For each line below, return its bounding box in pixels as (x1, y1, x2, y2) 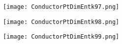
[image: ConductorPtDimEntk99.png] (3, 33, 120, 41)
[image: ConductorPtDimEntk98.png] (3, 18, 120, 25)
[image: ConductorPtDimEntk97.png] (3, 3, 120, 10)
